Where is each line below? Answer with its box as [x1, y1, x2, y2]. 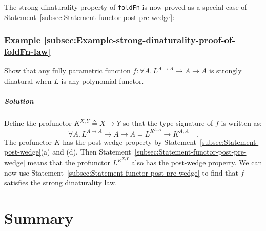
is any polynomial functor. [61, 75, 144, 86]
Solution [4, 95, 34, 106]
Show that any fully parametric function [4, 65, 131, 76]
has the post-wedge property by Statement [63, 136, 197, 147]
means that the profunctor [27, 157, 111, 168]
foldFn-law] [4, 45, 51, 58]
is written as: [221, 118, 262, 128]
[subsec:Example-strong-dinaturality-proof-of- [44, 33, 235, 46]
